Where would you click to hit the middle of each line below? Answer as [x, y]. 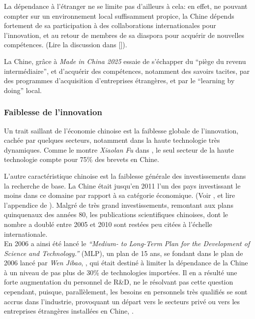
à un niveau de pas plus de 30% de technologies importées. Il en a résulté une [121, 272]
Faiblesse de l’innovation [53, 112]
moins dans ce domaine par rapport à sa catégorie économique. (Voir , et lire [120, 195]
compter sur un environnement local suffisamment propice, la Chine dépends [119, 16]
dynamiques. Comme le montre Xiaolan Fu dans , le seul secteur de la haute [119, 149]
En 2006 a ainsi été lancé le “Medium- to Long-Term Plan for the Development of [127, 243]
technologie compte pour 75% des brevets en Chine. [82, 159]
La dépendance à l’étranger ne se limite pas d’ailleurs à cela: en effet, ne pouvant [126, 6]
